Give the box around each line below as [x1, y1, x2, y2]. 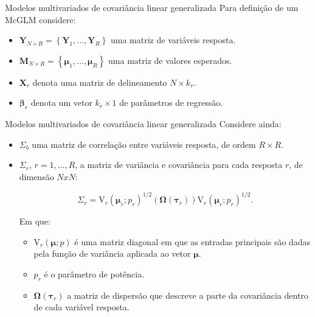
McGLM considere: [5, 13, 76, 26]
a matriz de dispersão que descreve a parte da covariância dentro [67, 288, 308, 301]
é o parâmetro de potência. [44, 267, 145, 280]
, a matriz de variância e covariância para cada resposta [75, 158, 283, 171]
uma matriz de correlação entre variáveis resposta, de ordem [32, 138, 256, 150]
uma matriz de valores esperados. [108, 54, 232, 66]
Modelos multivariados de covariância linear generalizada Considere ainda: [5, 117, 282, 130]
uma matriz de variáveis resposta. [111, 33, 236, 46]
